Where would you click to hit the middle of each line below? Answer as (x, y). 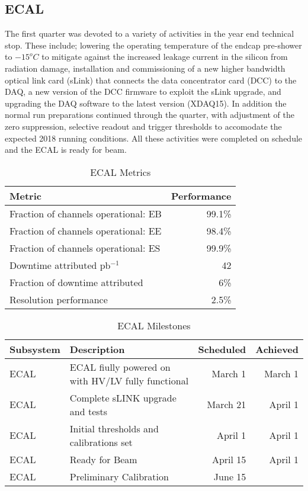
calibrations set (101, 442)
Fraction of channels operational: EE (86, 230)
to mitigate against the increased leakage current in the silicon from (165, 57)
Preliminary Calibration (119, 476)
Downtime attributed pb (60, 265)
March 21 (227, 405)
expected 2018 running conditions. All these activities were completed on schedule (154, 138)
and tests (89, 411)
